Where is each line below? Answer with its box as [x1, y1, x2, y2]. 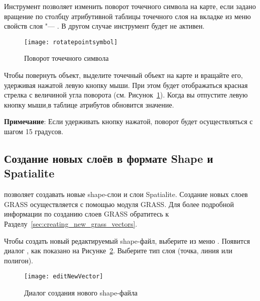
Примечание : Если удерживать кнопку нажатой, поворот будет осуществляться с [4, 116, 253, 127]
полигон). [4, 255, 34, 265]
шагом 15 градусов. [4, 126, 64, 136]
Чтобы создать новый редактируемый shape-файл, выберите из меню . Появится [4, 235, 250, 246]
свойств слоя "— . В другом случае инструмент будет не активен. [4, 21, 205, 31]
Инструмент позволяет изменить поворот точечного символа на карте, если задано [4, 1, 256, 11]
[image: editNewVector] [24, 273, 103, 280]
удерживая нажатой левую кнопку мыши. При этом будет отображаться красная [4, 79, 248, 90]
